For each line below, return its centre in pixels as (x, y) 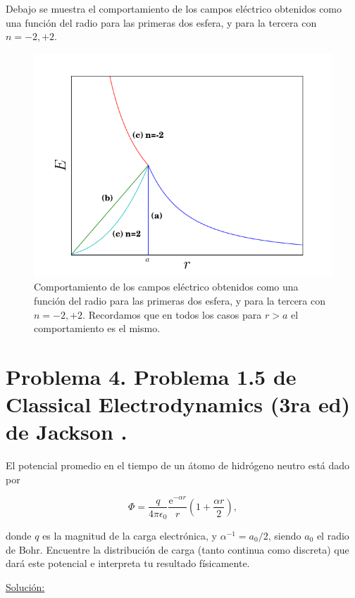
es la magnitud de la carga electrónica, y (130, 536)
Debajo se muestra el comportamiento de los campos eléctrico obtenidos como (174, 8)
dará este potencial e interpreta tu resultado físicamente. (128, 563)
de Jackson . (67, 432)
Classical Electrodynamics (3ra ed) (178, 404)
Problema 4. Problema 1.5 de (151, 376)
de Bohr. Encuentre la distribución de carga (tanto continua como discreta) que (177, 549)
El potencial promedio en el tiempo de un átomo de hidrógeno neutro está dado (178, 465)
